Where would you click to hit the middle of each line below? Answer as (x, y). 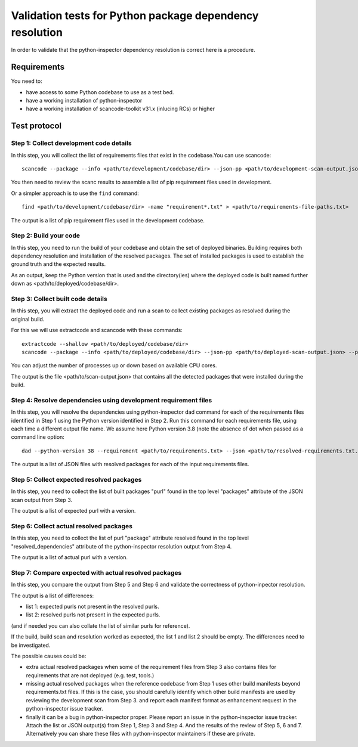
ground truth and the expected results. (58, 264)
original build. (28, 319)
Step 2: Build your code (46, 235)
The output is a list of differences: (53, 596)
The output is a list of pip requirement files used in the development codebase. (108, 220)
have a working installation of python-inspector (84, 101)
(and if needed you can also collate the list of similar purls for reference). (101, 625)
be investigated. (31, 645)
